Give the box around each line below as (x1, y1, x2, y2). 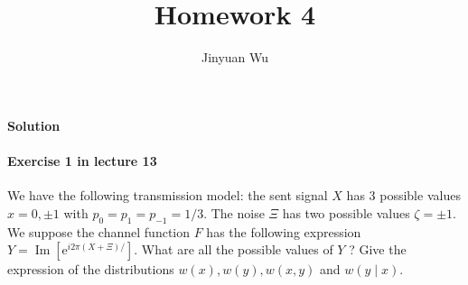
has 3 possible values (346, 186, 461, 205)
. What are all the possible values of (134, 240, 333, 259)
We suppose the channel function (7, 222, 191, 241)
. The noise (203, 203, 265, 222)
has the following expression (206, 222, 361, 241)
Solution (7, 115, 61, 134)
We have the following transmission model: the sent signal (7, 186, 328, 205)
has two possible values (282, 203, 410, 222)
